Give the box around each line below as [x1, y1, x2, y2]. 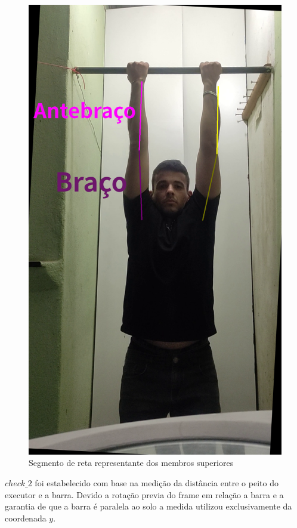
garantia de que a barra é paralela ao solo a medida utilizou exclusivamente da [5, 500, 292, 512]
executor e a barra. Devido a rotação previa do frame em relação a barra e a [5, 488, 284, 501]
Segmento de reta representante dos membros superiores [29, 456, 234, 469]
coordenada [5, 511, 47, 524]
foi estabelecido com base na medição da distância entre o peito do [35, 476, 279, 489]
